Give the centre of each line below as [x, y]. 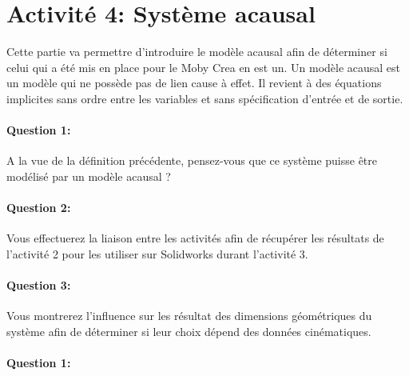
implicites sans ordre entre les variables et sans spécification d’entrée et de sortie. [205, 98]
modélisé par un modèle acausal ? [89, 176]
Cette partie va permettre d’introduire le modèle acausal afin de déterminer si [197, 52]
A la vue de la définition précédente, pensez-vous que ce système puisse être [192, 160]
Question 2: [39, 208]
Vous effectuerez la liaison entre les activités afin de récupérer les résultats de [195, 238]
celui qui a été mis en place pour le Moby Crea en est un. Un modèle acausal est [204, 67]
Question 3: [39, 285]
